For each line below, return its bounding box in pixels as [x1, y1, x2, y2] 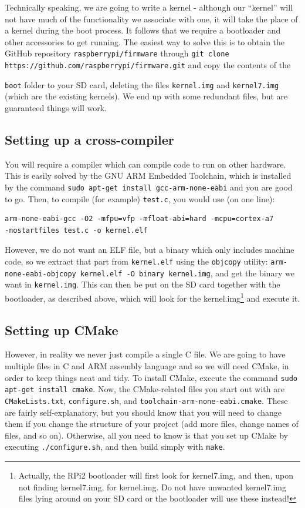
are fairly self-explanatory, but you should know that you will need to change [5, 406, 282, 418]
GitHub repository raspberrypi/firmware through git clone [5, 47, 229, 59]
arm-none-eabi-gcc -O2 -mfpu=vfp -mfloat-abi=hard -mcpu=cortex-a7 [5, 215, 274, 223]
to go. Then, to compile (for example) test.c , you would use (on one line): [5, 192, 275, 205]
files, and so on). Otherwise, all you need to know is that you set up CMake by [5, 429, 289, 441]
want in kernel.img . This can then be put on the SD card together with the [5, 278, 280, 290]
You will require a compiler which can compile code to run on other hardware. [5, 158, 286, 170]
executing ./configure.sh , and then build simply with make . [5, 440, 225, 453]
